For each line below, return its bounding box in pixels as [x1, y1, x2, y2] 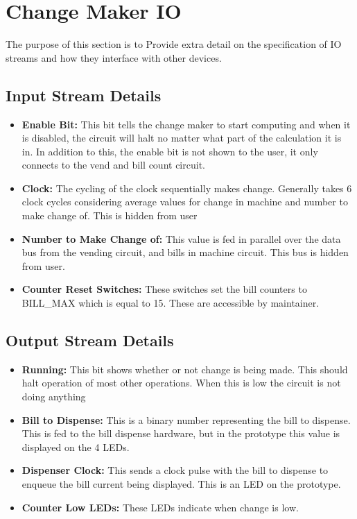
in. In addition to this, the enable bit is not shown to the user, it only [21, 144, 318, 158]
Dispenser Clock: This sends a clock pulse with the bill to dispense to [21, 463, 329, 477]
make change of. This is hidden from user [21, 208, 198, 223]
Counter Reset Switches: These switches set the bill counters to [21, 282, 307, 296]
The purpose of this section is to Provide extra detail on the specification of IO [6, 37, 342, 51]
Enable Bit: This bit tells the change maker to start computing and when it [21, 117, 351, 131]
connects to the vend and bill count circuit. [21, 158, 205, 172]
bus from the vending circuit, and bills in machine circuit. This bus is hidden [21, 245, 349, 259]
